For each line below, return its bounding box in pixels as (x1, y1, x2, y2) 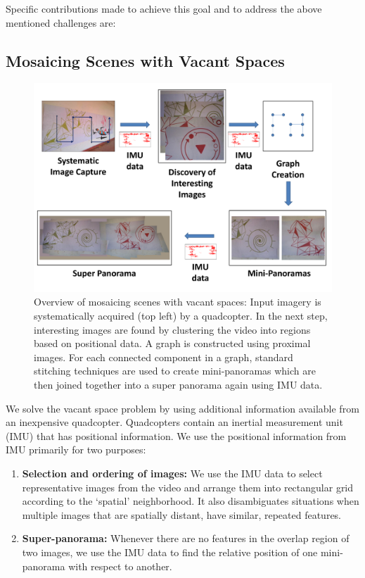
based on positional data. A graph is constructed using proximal (34, 336, 311, 351)
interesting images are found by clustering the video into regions (34, 322, 311, 337)
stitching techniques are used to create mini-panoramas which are (34, 363, 316, 378)
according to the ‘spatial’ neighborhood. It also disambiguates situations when (22, 494, 359, 508)
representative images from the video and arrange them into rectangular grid (22, 479, 354, 494)
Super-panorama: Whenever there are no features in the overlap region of (22, 531, 350, 546)
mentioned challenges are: (6, 15, 116, 30)
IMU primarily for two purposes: (6, 442, 146, 457)
